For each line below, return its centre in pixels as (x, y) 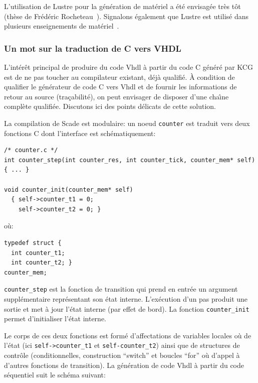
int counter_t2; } (42, 263)
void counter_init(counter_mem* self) (69, 189)
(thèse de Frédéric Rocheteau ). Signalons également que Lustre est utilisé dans (126, 16)
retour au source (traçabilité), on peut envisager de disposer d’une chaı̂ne (116, 96)
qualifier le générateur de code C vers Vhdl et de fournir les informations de (120, 87)
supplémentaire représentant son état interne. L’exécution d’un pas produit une (126, 299)
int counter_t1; (38, 253)
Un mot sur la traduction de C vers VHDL (93, 48)
